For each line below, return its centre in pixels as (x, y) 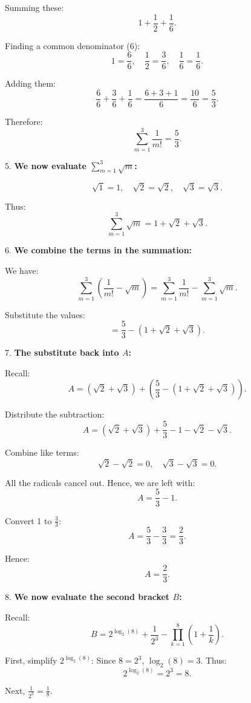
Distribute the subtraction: (55, 414)
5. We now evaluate (46, 165)
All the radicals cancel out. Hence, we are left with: (100, 482)
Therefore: (24, 121)
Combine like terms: (42, 452)
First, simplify (31, 660)
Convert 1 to (28, 520)
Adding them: (31, 83)
